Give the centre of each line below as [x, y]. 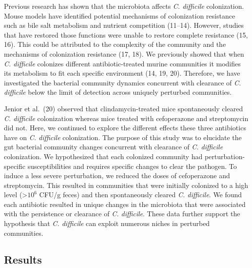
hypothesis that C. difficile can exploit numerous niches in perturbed [107, 223]
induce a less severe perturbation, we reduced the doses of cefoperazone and [117, 175]
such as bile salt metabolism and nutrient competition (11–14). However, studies [124, 25]
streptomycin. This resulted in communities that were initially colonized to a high [126, 185]
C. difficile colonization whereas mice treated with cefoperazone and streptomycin [126, 118]
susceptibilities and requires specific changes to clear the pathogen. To [132, 166]
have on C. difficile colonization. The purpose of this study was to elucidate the [123, 137]
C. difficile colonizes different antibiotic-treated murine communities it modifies [122, 63]
